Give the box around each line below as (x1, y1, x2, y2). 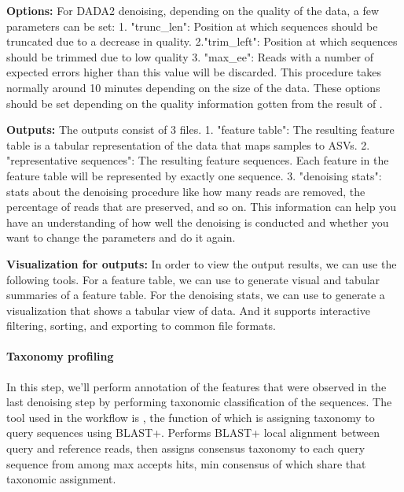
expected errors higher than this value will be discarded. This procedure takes (6, 64, 382, 80)
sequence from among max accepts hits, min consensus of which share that (6, 455, 366, 472)
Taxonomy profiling (6, 348, 114, 364)
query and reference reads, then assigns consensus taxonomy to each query (6, 440, 365, 457)
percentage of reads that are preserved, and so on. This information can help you (6, 198, 396, 215)
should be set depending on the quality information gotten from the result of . (6, 94, 383, 111)
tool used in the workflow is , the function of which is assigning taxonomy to (6, 409, 375, 425)
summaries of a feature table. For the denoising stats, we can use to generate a (6, 287, 385, 303)
